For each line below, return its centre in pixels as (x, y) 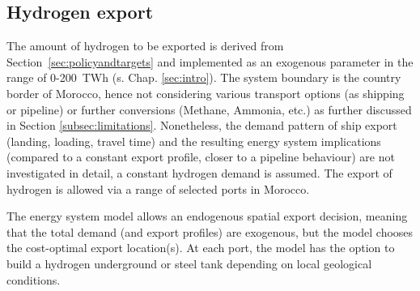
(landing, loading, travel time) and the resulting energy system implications (194, 141)
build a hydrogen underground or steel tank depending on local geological (189, 263)
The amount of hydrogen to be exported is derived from (145, 46)
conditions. (34, 279)
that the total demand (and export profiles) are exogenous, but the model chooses (210, 231)
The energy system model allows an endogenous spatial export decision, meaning (207, 216)
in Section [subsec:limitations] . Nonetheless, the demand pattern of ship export (202, 125)
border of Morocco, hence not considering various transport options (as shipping (206, 93)
